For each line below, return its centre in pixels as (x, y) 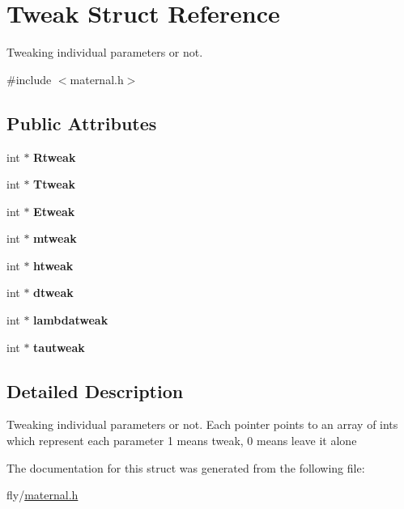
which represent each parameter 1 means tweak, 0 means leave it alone (182, 441)
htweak (53, 265)
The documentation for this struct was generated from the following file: (186, 467)
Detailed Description (95, 390)
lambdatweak (71, 320)
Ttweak (54, 184)
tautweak (59, 347)
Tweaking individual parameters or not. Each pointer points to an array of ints (202, 424)
